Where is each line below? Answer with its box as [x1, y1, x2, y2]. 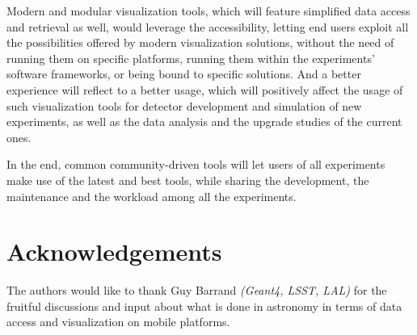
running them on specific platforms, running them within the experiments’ [6, 49, 375, 66]
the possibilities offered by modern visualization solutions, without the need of [6, 34, 394, 51]
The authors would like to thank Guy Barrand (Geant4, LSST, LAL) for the [6, 282, 387, 299]
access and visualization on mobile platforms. [6, 313, 230, 330]
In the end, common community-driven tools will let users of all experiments [6, 156, 385, 173]
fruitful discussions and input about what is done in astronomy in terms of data [6, 297, 402, 314]
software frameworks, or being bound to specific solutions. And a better [6, 65, 361, 82]
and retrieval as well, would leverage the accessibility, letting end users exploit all [6, 18, 409, 35]
